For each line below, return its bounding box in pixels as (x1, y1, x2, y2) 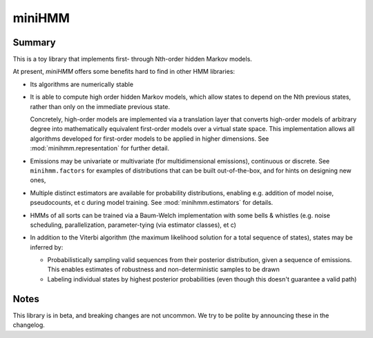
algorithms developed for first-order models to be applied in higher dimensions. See (30, 135, 269, 143)
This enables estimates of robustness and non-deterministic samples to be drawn (47, 266, 280, 274)
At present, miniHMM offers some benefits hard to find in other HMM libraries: (12, 68, 235, 76)
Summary (12, 37, 56, 48)
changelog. (12, 321, 45, 329)
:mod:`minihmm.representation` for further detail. (30, 144, 169, 152)
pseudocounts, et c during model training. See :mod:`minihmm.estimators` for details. (30, 199, 274, 207)
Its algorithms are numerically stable (30, 80, 134, 88)
